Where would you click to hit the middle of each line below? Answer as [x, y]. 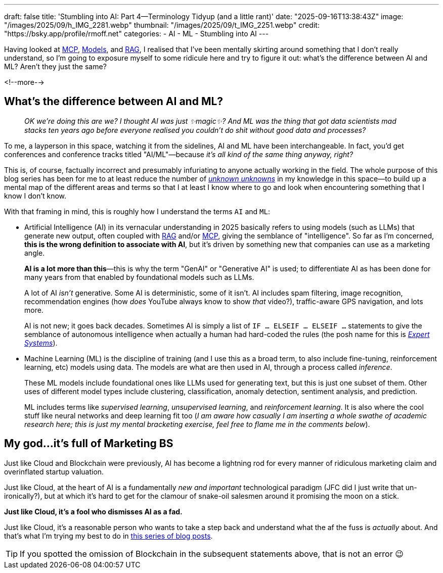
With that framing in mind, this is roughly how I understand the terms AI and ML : [137, 211]
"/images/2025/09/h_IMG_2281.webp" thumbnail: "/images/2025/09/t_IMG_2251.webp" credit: [162, 25]
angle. [35, 253]
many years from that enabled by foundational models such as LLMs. [139, 277]
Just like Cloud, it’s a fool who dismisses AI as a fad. [93, 511]
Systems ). [41, 343]
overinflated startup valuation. [54, 471]
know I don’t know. [35, 196]
